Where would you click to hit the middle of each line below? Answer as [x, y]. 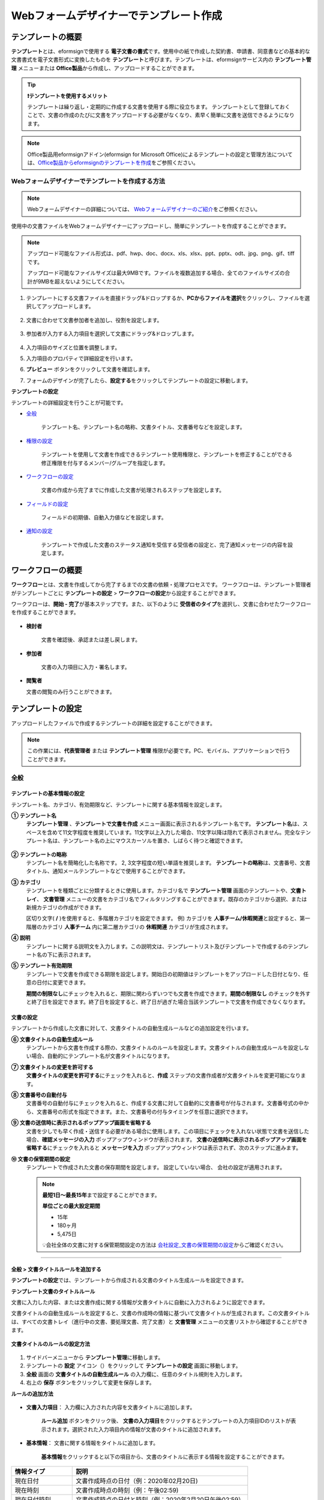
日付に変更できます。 [63, 982]
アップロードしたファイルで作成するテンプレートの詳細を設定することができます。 [113, 723]
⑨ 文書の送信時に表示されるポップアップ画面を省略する [81, 1123]
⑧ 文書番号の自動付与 [39, 1095]
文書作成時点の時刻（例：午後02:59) [127, 1490]
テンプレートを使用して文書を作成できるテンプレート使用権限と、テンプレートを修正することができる [167, 454]
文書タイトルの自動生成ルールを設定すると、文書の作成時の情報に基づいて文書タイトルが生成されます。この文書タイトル [160, 1313]
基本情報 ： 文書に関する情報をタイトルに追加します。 [92, 1443]
